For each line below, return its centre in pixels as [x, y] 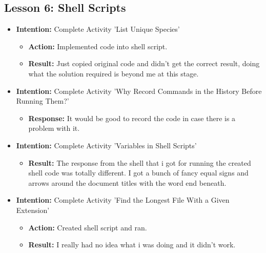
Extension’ [33, 210]
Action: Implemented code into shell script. [98, 46]
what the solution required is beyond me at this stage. [114, 73]
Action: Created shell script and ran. [88, 227]
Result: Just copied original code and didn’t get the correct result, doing [144, 63]
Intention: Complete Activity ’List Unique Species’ [98, 29]
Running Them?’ [43, 101]
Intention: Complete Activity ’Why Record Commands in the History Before [139, 91]
